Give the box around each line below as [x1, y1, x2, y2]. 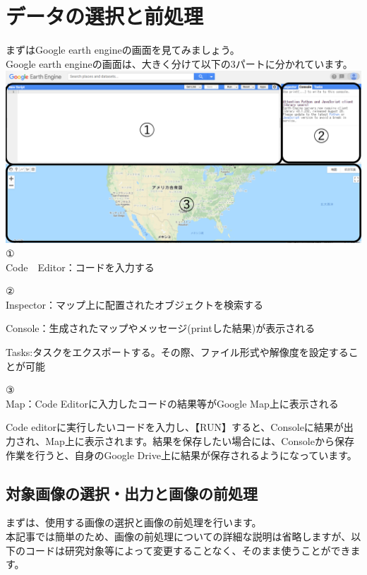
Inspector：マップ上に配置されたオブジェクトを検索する [6, 297, 263, 312]
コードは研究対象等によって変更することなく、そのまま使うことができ [25, 543, 351, 557]
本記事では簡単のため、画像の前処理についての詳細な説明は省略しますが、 [6, 528, 351, 543]
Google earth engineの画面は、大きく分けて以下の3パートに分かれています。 [6, 56, 353, 71]
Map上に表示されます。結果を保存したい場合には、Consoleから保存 [45, 433, 354, 448]
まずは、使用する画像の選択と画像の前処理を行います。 [6, 515, 262, 530]
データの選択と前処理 [6, 1, 204, 30]
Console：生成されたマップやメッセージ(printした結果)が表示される [6, 321, 315, 336]
